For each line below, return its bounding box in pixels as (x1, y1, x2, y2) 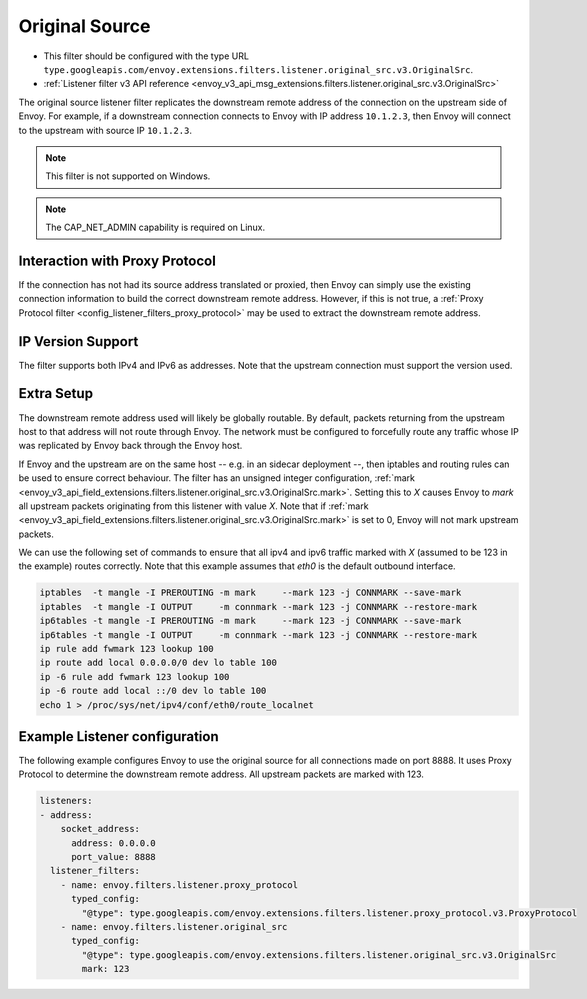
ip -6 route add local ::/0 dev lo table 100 (39, 685, 267, 697)
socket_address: (60, 823, 140, 835)
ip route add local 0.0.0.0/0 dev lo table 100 (39, 657, 277, 669)
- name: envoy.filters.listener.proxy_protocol (60, 879, 299, 890)
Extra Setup (18, 385, 94, 402)
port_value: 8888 (71, 851, 157, 863)
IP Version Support (18, 333, 139, 350)
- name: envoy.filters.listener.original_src (60, 921, 288, 932)
